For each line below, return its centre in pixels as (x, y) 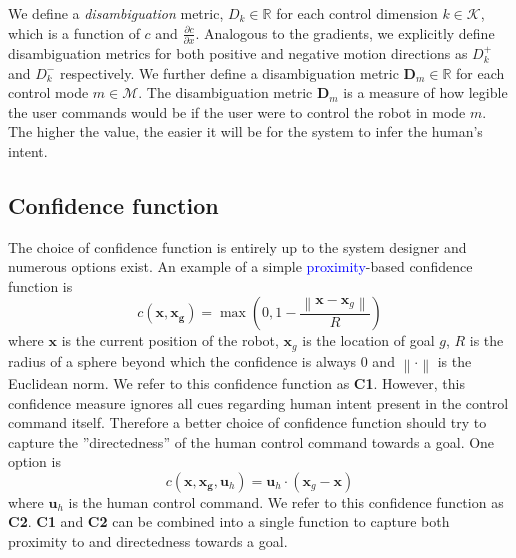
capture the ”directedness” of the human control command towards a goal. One (251, 441)
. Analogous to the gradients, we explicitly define (345, 32)
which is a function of (74, 32)
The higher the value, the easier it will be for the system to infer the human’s (245, 131)
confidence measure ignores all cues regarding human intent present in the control (258, 402)
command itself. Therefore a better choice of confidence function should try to (247, 422)
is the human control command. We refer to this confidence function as (286, 501)
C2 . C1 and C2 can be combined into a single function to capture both (229, 521)
